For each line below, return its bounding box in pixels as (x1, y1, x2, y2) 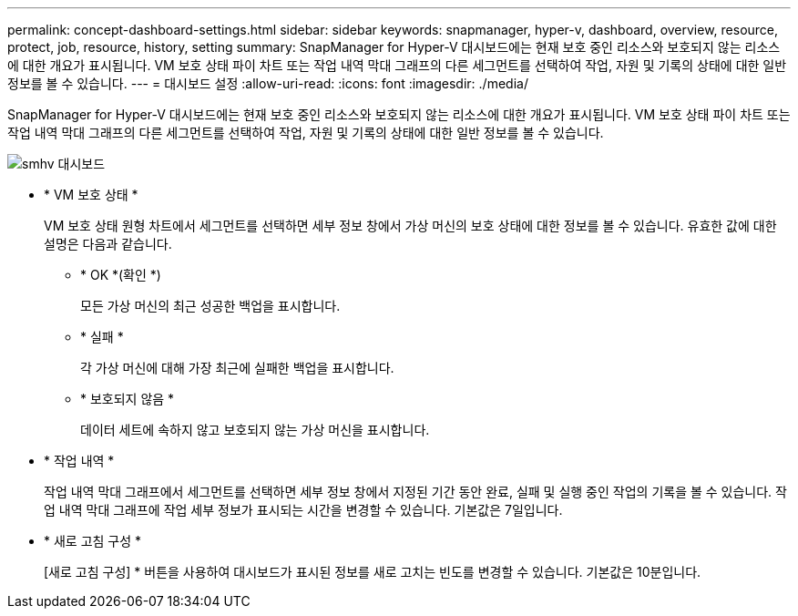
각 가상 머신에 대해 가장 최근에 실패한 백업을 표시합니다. (80, 360, 394, 375)
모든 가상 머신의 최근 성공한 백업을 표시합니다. (80, 298, 341, 313)
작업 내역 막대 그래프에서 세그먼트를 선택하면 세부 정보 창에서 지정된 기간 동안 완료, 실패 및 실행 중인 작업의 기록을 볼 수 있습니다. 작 (44, 484, 787, 499)
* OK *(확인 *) (80, 267, 161, 282)
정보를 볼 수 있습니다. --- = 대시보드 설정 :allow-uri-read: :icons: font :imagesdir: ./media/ (7, 76, 528, 91)
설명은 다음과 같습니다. (44, 236, 172, 252)
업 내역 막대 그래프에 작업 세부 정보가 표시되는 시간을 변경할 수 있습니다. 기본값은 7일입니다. (44, 502, 563, 518)
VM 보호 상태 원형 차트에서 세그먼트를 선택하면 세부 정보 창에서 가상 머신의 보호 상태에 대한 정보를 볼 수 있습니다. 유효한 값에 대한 (44, 218, 777, 233)
